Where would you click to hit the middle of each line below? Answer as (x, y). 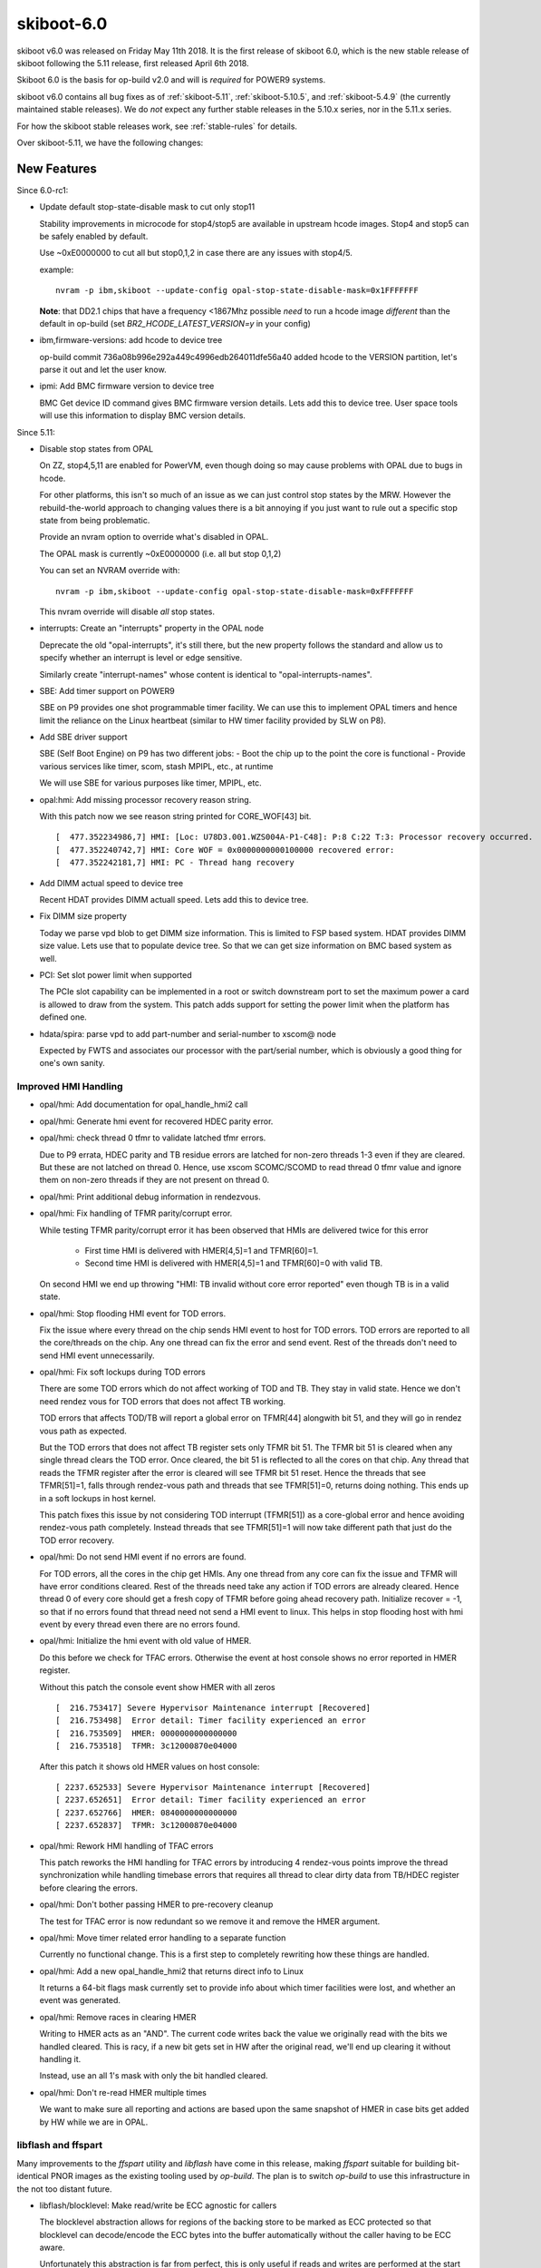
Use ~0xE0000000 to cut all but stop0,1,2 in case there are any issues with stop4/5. (196, 253)
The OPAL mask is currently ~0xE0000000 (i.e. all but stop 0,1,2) (160, 553)
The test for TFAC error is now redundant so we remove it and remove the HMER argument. (210, 1921)
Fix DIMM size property (83, 916)
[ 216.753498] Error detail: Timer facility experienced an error (211, 1721)
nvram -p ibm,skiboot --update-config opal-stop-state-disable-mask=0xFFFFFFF (235, 591)
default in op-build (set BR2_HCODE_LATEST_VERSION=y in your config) (175, 323)
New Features (57, 168)
